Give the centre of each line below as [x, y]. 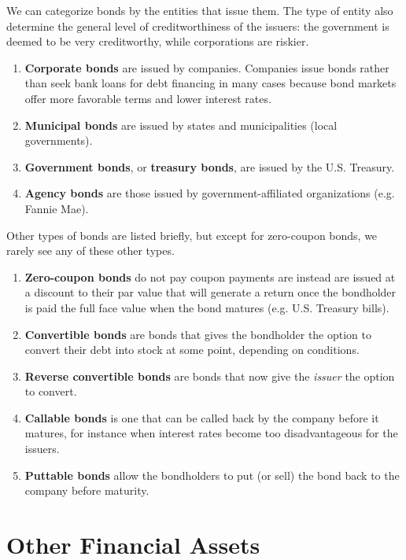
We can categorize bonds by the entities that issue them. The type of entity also [200, 10]
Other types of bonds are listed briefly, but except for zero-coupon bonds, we [192, 235]
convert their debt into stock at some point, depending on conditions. [192, 350]
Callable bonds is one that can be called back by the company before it [202, 417]
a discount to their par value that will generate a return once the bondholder [210, 292]
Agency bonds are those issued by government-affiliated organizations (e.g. [210, 193]
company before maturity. [87, 490]
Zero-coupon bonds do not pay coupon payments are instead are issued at [210, 276]
